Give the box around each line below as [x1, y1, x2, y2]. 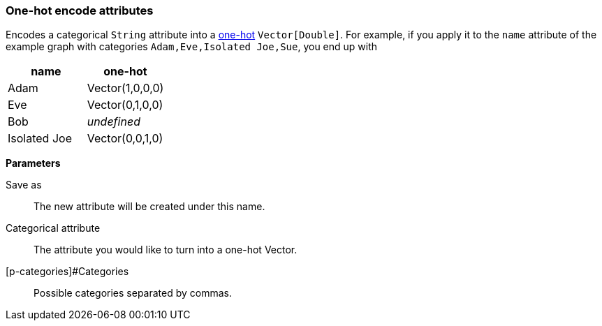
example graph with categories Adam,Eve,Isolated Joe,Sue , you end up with [6, 40, 378, 53]
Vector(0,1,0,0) [87, 98, 163, 112]
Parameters [6, 157, 61, 170]
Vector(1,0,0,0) [87, 81, 164, 96]
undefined [87, 114, 140, 129]
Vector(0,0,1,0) [87, 131, 163, 146]
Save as [6, 179, 42, 191]
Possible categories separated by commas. [34, 287, 233, 299]
